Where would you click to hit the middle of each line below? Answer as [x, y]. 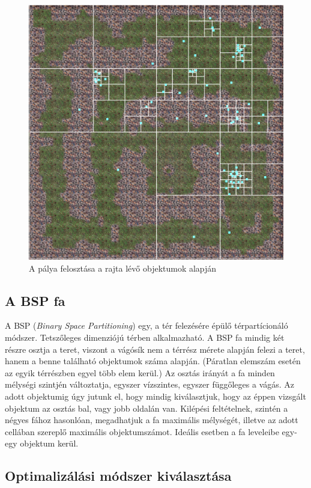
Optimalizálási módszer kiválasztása [118, 476]
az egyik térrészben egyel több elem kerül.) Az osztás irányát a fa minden [140, 372]
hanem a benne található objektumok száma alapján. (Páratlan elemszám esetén [153, 361]
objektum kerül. [49, 443]
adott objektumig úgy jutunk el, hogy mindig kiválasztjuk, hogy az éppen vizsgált [155, 396]
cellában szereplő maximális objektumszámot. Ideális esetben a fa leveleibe [142, 431]
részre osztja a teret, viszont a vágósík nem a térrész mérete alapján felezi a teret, [155, 349]
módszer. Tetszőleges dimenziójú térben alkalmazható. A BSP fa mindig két [145, 337]
